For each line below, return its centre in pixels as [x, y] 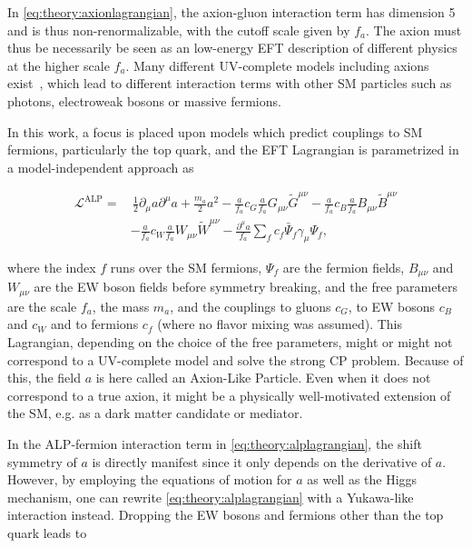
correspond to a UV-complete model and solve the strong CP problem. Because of [236, 359]
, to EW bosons [392, 306]
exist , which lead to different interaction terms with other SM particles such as [230, 83]
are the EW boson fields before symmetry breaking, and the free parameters [246, 287]
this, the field [44, 378]
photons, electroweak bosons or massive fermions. [144, 100]
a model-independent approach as [101, 167]
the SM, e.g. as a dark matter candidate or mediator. [155, 413]
